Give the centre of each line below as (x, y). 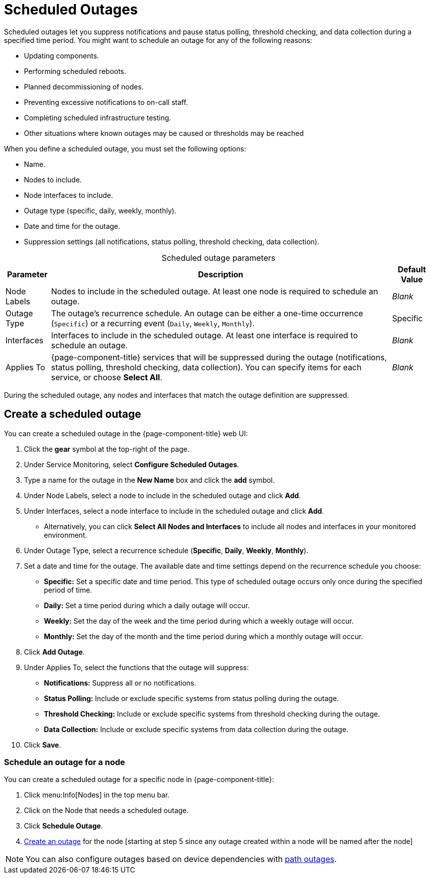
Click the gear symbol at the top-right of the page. (107, 449)
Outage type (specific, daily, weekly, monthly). (100, 210)
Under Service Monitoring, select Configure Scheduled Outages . (132, 464)
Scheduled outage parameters (218, 258)
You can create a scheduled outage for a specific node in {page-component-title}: (139, 780)
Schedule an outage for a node (65, 762)
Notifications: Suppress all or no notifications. (120, 683)
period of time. (68, 590)
